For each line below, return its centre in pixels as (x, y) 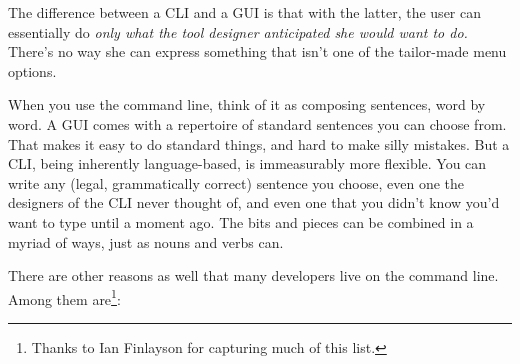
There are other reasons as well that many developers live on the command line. (253, 275)
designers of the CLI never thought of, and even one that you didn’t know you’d (254, 202)
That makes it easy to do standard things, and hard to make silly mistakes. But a (259, 143)
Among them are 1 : (64, 297)
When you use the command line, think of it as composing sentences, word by (247, 104)
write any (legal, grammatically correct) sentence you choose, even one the (236, 182)
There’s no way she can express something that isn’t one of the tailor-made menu (257, 51)
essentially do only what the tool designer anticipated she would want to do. (238, 31)
